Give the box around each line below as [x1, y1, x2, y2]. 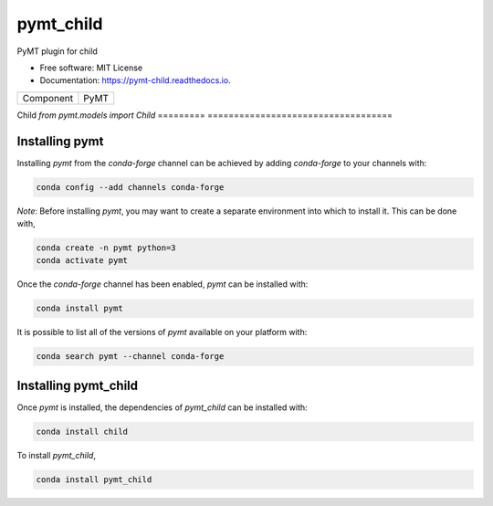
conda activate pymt [36, 256, 128, 266]
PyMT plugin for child [16, 46, 98, 57]
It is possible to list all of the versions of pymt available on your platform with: [16, 327, 308, 338]
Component [22, 91, 73, 104]
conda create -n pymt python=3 [36, 242, 177, 253]
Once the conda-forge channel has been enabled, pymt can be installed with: [16, 279, 309, 290]
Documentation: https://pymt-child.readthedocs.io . [39, 75, 232, 86]
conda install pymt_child [36, 474, 152, 484]
